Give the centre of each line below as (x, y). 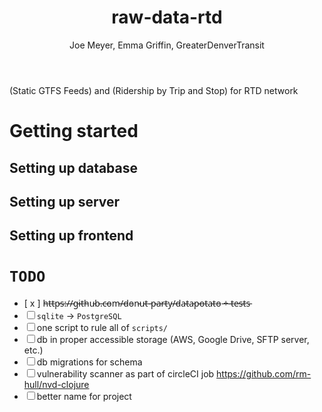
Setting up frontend (71, 236)
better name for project (84, 397)
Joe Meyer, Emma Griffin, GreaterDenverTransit (167, 45)
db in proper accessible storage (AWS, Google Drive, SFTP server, (173, 340)
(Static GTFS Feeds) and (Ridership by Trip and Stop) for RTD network (154, 90)
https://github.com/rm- (264, 374)
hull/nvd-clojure (56, 385)
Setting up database (74, 167)
